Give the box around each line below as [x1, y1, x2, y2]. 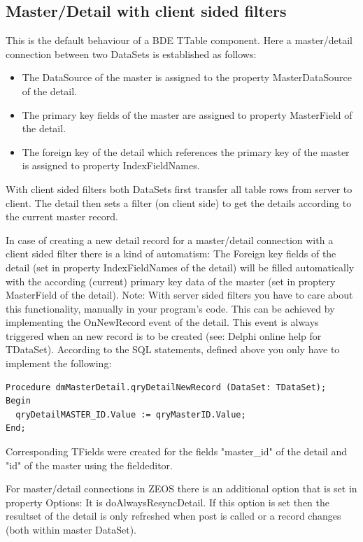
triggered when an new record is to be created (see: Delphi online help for [6, 328, 322, 343]
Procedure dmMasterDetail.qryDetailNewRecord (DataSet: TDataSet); [6, 382, 327, 392]
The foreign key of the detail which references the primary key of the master [22, 144, 350, 159]
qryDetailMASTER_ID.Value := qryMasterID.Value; [15, 409, 246, 420]
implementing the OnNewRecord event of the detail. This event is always [6, 315, 319, 329]
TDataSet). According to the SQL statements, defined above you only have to [6, 342, 340, 357]
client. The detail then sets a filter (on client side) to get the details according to [6, 195, 352, 210]
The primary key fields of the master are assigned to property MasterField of [22, 107, 353, 122]
